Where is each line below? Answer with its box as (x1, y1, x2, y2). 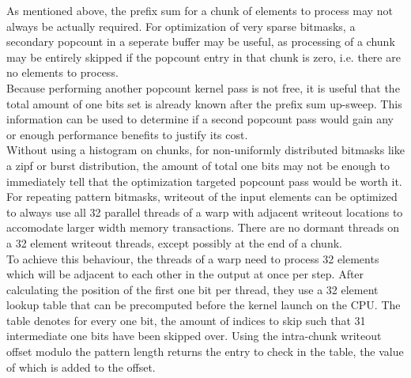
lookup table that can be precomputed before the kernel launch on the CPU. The (6, 297, 401, 313)
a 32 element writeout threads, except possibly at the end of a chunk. (6, 234, 342, 251)
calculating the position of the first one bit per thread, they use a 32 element (6, 281, 379, 297)
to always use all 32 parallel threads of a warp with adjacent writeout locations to (6, 203, 403, 220)
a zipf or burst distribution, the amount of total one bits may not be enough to (6, 157, 390, 173)
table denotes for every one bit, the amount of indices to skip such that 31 (6, 312, 366, 328)
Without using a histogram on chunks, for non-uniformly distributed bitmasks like (6, 142, 405, 158)
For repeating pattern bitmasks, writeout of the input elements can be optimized (6, 188, 398, 205)
